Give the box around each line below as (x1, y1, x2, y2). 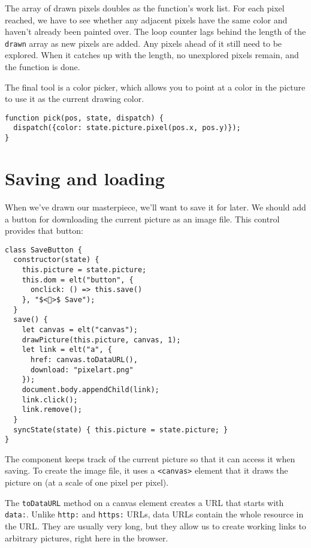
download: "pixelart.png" (30, 365, 134, 374)
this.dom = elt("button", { (22, 275, 134, 284)
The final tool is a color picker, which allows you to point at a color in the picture (5, 80, 306, 93)
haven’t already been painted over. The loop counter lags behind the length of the (5, 25, 306, 38)
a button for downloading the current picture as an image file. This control (5, 212, 280, 225)
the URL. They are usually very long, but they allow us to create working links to (5, 519, 306, 532)
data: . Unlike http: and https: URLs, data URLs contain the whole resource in (5, 508, 304, 520)
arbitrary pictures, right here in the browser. (5, 531, 168, 544)
